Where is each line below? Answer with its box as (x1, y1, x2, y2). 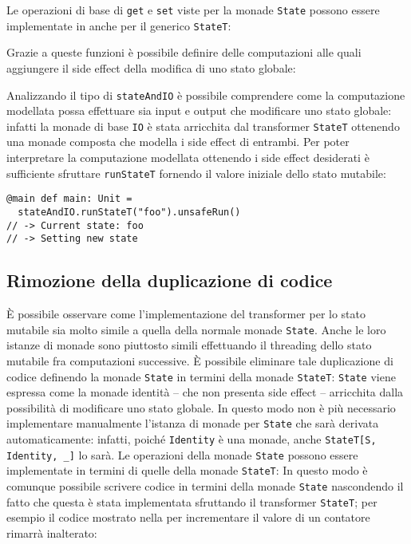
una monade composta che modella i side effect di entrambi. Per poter (6, 133, 350, 150)
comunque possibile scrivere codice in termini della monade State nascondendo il (6, 477, 404, 494)
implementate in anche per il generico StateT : (6, 17, 231, 34)
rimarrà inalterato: (6, 524, 97, 541)
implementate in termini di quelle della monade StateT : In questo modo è (6, 462, 368, 479)
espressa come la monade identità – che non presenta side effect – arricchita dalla (6, 384, 404, 400)
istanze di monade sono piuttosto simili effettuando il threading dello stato (6, 337, 372, 353)
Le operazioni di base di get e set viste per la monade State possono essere (6, 2, 380, 18)
